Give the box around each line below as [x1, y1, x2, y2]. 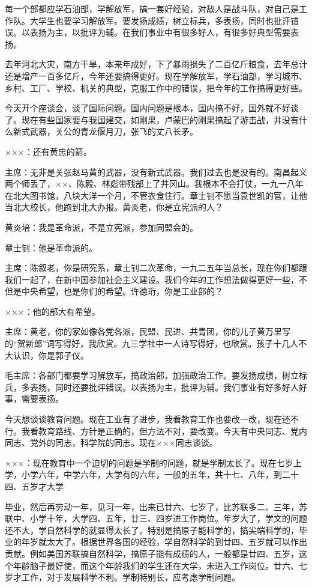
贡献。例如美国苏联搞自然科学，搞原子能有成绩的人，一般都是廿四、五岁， [5, 547, 299, 559]
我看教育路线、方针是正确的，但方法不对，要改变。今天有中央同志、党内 [21, 424, 307, 437]
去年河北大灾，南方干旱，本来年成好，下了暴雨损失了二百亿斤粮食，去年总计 [5, 58, 307, 70]
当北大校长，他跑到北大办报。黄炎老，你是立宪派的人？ [5, 201, 223, 213]
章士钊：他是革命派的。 [5, 241, 97, 254]
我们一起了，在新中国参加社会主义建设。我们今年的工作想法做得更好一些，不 [5, 273, 307, 285]
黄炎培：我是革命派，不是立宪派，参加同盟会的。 [5, 221, 198, 233]
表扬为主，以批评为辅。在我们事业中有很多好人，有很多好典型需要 [29, 26, 290, 38]
